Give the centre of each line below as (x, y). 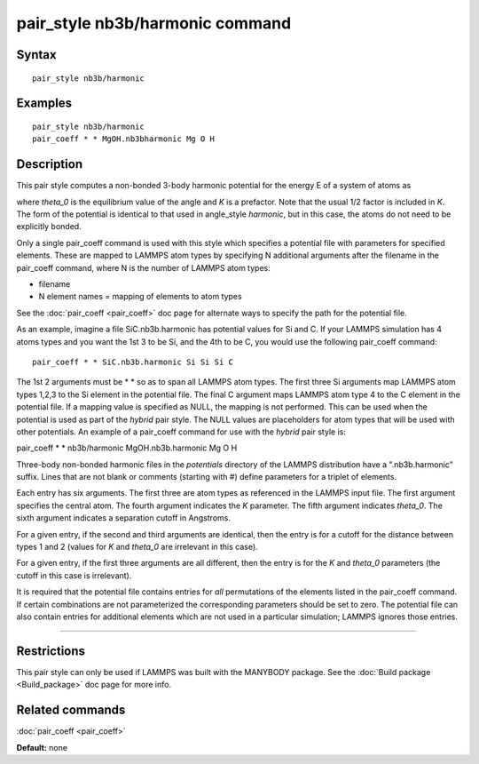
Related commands (71, 710)
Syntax (36, 55)
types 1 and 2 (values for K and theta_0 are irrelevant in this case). (137, 547)
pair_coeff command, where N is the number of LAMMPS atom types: (143, 267)
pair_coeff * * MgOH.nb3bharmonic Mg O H (123, 139)
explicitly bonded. (49, 227)
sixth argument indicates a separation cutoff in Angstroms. (123, 518)
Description (50, 164)
